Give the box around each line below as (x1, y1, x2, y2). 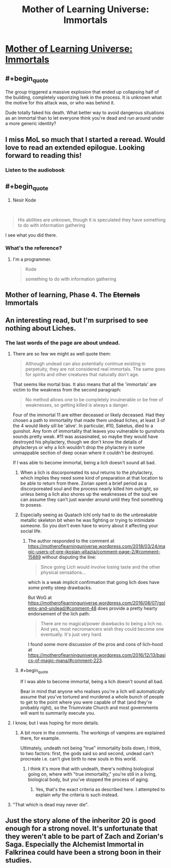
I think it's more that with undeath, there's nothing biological (27, 765, 154, 772)
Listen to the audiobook (5, 166, 65, 174)
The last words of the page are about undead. (5, 339, 121, 346)
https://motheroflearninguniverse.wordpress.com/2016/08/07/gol (27, 600, 165, 606)
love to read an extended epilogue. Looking (5, 143, 145, 152)
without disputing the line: (42, 554, 97, 560)
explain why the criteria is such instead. (35, 792, 119, 798)
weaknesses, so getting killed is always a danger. (25, 402, 129, 408)
